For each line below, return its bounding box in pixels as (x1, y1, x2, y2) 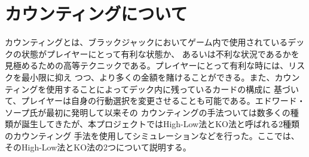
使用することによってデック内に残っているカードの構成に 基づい (46, 82, 299, 95)
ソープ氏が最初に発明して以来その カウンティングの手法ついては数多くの (5, 106, 290, 118)
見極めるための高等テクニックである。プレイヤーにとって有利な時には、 (5, 59, 289, 72)
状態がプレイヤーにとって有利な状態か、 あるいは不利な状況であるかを (21, 47, 299, 60)
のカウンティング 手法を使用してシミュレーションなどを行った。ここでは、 (5, 129, 299, 141)
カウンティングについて (5, 1, 188, 26)
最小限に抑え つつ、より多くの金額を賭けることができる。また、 (21, 70, 275, 83)
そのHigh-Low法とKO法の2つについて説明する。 (5, 141, 191, 153)
